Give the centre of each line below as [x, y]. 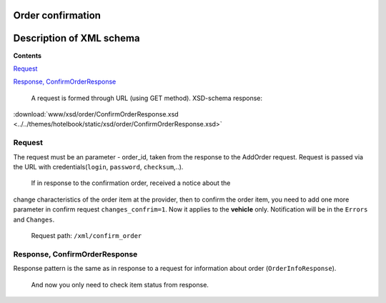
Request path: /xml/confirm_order [86, 235]
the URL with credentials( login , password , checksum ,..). [98, 167]
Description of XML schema [76, 38]
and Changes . [34, 219]
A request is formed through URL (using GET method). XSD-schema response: [147, 98]
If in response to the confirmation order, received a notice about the [131, 183]
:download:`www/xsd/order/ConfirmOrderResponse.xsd [96, 114]
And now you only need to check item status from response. [120, 284]
